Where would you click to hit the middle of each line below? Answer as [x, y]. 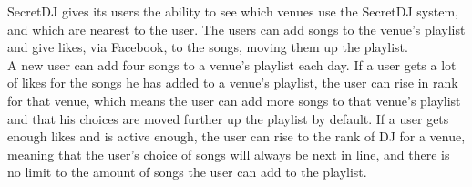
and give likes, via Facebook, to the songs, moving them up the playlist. [208, 47]
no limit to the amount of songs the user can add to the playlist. [187, 172]
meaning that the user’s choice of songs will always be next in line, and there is [229, 154]
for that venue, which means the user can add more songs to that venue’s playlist [234, 100]
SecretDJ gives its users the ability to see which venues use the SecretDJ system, [233, 11]
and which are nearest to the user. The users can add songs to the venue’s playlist [236, 29]
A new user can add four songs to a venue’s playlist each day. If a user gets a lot [232, 64]
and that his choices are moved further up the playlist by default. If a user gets [228, 118]
